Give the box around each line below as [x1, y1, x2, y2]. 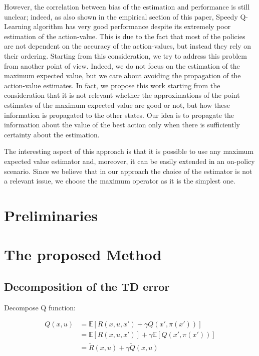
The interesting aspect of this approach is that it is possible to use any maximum [4, 146, 254, 156]
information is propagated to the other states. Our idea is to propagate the [4, 109, 234, 120]
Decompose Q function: [4, 302, 76, 312]
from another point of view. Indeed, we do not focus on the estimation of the [4, 60, 240, 71]
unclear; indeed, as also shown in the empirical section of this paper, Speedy [4, 11, 238, 22]
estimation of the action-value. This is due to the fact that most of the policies [4, 31, 245, 41]
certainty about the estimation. [4, 129, 100, 139]
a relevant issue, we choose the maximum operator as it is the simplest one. [4, 175, 235, 186]
